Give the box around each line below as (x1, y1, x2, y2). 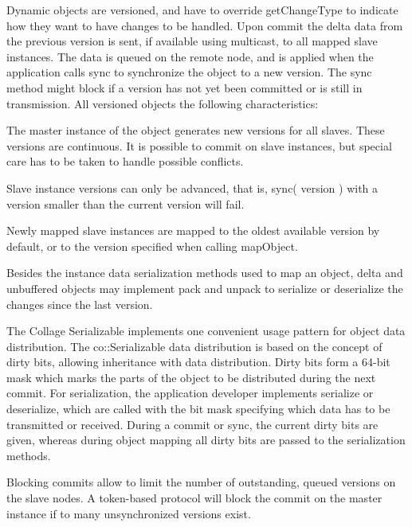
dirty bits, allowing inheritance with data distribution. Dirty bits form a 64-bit (6, 353, 390, 370)
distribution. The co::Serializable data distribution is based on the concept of (6, 338, 383, 354)
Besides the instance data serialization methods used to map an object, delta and (6, 264, 403, 281)
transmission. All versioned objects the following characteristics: (6, 95, 319, 111)
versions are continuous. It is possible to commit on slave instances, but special (6, 137, 392, 154)
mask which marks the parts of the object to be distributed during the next (6, 369, 376, 385)
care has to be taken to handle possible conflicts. (6, 153, 244, 170)
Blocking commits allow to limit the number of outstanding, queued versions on (6, 474, 396, 490)
